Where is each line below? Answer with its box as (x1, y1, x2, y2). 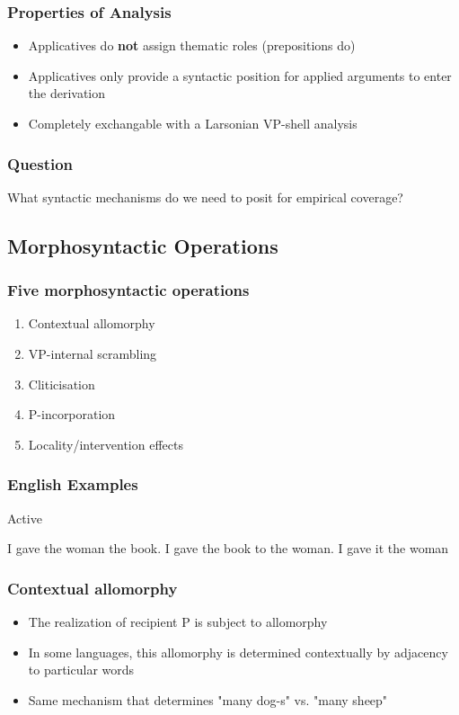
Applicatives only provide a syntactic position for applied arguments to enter (28, 66, 452, 85)
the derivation (28, 84, 106, 103)
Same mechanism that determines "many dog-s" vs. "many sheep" (28, 690, 388, 709)
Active (7, 508, 42, 527)
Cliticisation (28, 374, 95, 393)
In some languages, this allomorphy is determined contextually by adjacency (28, 642, 448, 661)
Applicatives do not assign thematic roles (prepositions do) (28, 36, 356, 55)
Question (7, 152, 74, 174)
